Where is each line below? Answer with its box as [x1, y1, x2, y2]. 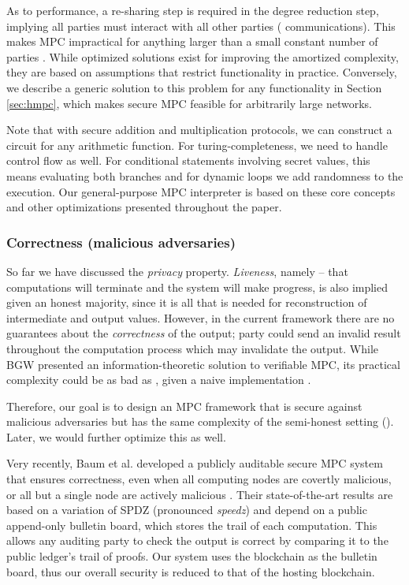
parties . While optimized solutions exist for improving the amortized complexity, [6, 48, 399, 65]
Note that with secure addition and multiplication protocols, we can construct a [6, 121, 392, 138]
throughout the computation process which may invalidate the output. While [6, 340, 378, 356]
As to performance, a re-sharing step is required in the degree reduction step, [6, 2, 379, 18]
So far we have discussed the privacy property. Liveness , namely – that [6, 263, 348, 279]
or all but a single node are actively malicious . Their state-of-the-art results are [6, 486, 393, 502]
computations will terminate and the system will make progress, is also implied [6, 278, 389, 295]
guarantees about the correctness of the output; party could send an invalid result [6, 325, 401, 341]
